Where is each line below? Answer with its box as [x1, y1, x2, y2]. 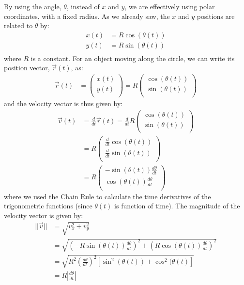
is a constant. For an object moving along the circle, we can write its [30, 53, 235, 63]
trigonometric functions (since [4, 201, 92, 211]
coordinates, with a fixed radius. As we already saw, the [4, 11, 170, 21]
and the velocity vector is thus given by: [4, 98, 123, 109]
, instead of [66, 1, 100, 11]
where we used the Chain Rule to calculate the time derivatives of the [4, 191, 211, 201]
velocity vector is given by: [4, 210, 83, 220]
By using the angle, [4, 1, 61, 11]
